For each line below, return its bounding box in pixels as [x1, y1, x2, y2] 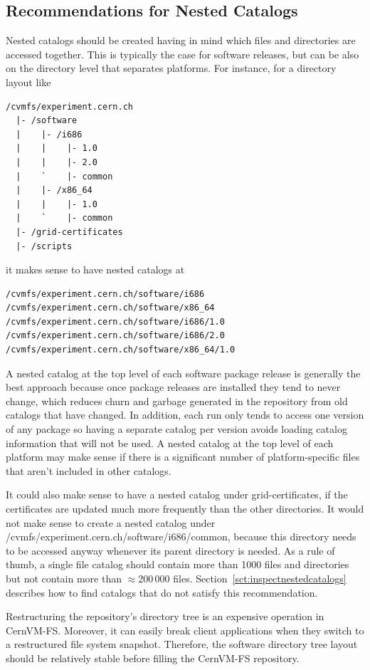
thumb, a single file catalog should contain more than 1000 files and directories [6, 557, 349, 572]
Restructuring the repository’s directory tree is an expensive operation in [6, 609, 324, 624]
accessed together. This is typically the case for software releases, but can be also [6, 46, 359, 61]
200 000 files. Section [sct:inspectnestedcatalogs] [138, 570, 347, 585]
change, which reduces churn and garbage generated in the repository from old [6, 393, 348, 408]
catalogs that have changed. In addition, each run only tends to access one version [6, 407, 364, 422]
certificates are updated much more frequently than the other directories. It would [6, 501, 364, 516]
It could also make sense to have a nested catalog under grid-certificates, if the [6, 487, 348, 502]
